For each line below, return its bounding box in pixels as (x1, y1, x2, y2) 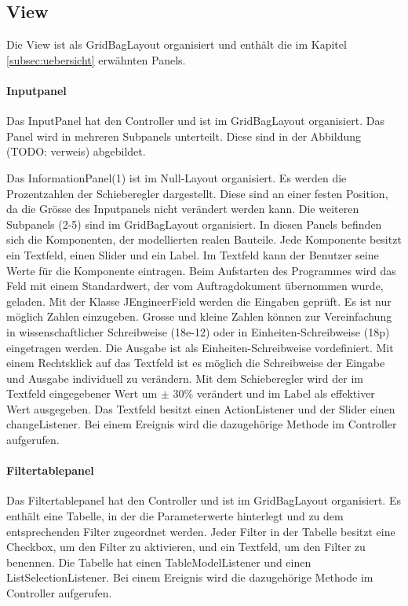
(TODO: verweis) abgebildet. (6, 143, 146, 160)
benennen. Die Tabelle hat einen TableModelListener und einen (6, 553, 311, 570)
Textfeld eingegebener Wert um (6, 385, 158, 402)
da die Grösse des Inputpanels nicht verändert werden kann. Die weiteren (6, 200, 359, 217)
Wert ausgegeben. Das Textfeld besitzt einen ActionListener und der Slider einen (6, 400, 395, 417)
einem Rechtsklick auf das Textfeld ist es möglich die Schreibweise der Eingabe (6, 354, 385, 371)
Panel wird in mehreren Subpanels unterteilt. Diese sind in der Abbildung (6, 127, 361, 144)
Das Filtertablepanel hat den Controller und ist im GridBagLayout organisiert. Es (6, 492, 401, 509)
